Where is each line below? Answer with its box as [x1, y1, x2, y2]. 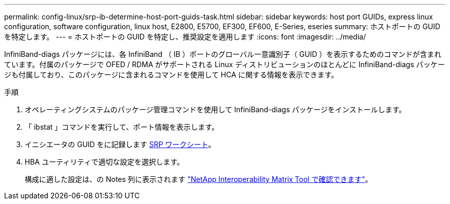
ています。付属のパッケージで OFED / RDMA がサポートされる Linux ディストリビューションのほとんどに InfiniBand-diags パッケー [4, 60, 445, 69]
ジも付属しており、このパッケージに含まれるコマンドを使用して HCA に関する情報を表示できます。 [4, 70, 339, 79]
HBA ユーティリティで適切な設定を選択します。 [25, 157, 184, 166]
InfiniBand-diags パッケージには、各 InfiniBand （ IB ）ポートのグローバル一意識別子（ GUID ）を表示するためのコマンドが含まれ [4, 50, 442, 58]
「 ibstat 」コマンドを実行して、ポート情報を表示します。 [25, 123, 219, 131]
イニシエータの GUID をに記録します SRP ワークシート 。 [25, 140, 216, 149]
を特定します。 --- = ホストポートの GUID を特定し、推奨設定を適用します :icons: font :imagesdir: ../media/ [4, 32, 366, 41]
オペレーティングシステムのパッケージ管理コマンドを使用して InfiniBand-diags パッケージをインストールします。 [25, 105, 406, 114]
